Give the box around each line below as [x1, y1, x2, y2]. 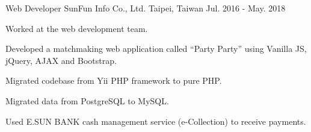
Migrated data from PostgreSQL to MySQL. [5, 94, 169, 107]
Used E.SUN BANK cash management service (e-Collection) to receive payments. [5, 115, 306, 127]
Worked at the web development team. [5, 22, 148, 34]
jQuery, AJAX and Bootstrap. [5, 54, 117, 66]
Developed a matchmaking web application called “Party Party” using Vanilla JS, [5, 42, 307, 55]
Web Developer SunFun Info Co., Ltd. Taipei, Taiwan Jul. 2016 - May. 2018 [5, 2, 286, 14]
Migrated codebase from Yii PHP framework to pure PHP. [5, 74, 222, 87]
